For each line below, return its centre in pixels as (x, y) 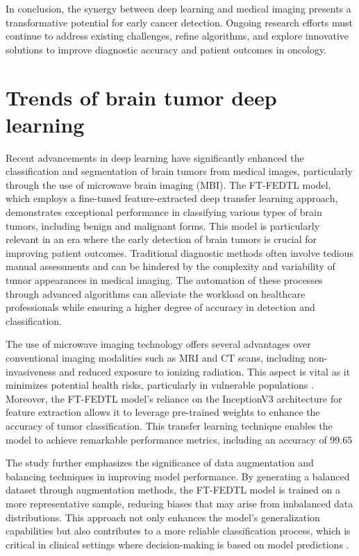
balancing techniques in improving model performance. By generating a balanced (178, 476)
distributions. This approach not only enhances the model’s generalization (163, 517)
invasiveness (31, 371)
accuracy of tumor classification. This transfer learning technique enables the (169, 425)
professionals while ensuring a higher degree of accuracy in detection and (160, 307)
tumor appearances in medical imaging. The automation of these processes (164, 280)
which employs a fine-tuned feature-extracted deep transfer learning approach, (172, 198)
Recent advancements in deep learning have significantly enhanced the (155, 157)
